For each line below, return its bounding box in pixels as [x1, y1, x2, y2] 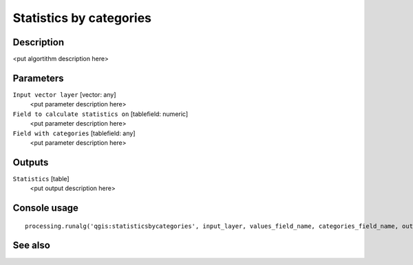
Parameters [12, 72, 64, 84]
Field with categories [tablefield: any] [12, 129, 136, 137]
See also [12, 240, 51, 251]
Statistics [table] [12, 174, 70, 183]
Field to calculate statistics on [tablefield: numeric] [12, 110, 189, 118]
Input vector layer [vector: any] [12, 90, 116, 99]
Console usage [12, 203, 79, 214]
